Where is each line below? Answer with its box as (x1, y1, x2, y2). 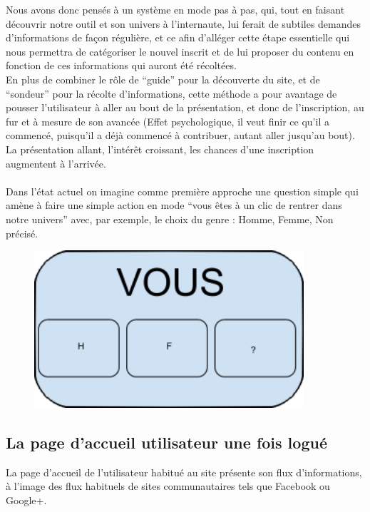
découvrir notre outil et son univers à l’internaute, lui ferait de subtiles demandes (6, 16, 361, 31)
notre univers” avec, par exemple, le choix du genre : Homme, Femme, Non (6, 211, 334, 226)
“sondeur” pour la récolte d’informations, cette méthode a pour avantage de (6, 86, 337, 101)
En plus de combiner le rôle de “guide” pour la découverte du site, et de (6, 71, 320, 86)
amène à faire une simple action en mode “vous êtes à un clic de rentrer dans (6, 198, 342, 213)
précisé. (6, 225, 38, 240)
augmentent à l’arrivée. (6, 155, 106, 170)
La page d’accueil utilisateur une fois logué (6, 431, 327, 453)
